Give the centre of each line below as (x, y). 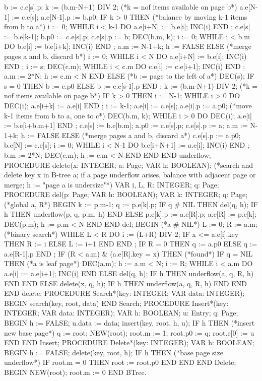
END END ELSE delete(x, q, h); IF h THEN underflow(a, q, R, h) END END (125, 283)
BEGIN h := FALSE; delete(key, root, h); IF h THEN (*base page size (114, 352)
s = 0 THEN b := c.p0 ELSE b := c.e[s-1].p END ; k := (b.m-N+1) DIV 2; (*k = (131, 85)
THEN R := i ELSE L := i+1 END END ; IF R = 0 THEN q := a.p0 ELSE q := (131, 244)
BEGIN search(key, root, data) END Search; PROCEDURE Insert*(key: (116, 303)
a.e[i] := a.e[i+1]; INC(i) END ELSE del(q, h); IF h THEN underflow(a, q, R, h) (129, 273)
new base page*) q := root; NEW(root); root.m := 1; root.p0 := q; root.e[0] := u (129, 332)
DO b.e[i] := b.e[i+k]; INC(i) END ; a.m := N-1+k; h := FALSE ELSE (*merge (128, 46)
